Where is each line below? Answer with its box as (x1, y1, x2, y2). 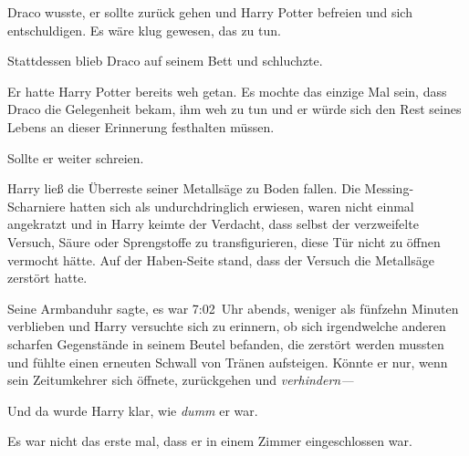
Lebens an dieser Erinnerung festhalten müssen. (7, 117, 275, 136)
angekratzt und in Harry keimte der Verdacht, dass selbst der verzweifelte (7, 214, 419, 233)
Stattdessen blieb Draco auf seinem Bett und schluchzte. (7, 51, 323, 70)
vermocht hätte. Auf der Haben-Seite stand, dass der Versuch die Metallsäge (7, 250, 434, 269)
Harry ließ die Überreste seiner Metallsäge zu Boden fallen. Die (7, 179, 360, 198)
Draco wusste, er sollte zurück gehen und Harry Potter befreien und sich (7, 3, 412, 21)
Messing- (364, 179, 414, 198)
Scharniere (7, 196, 66, 215)
